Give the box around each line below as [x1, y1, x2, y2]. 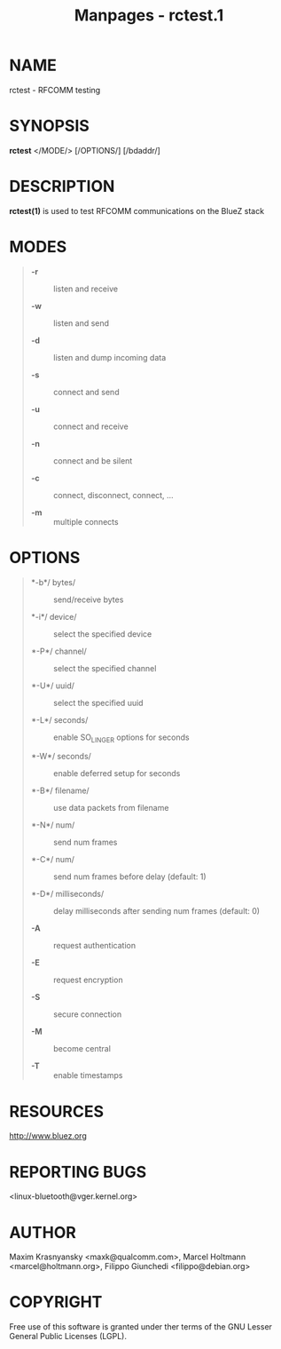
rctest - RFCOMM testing [9, 84, 101, 95]
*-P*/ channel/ [30, 646, 87, 656]
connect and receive [52, 421, 129, 432]
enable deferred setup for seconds [52, 768, 181, 779]
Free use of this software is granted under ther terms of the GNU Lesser [9, 1321, 273, 1332]
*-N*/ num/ [30, 820, 75, 830]
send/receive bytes [52, 594, 124, 605]
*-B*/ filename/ [30, 785, 90, 796]
